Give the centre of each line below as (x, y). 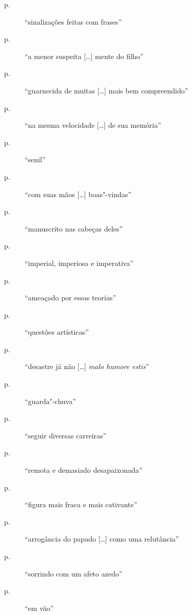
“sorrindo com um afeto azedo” (74, 573)
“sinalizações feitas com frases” (73, 21)
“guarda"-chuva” (50, 401)
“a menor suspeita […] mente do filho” (84, 56)
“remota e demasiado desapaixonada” (84, 470)
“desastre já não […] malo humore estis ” (87, 366)
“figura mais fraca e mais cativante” (81, 504)
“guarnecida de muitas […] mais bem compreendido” (107, 90)
